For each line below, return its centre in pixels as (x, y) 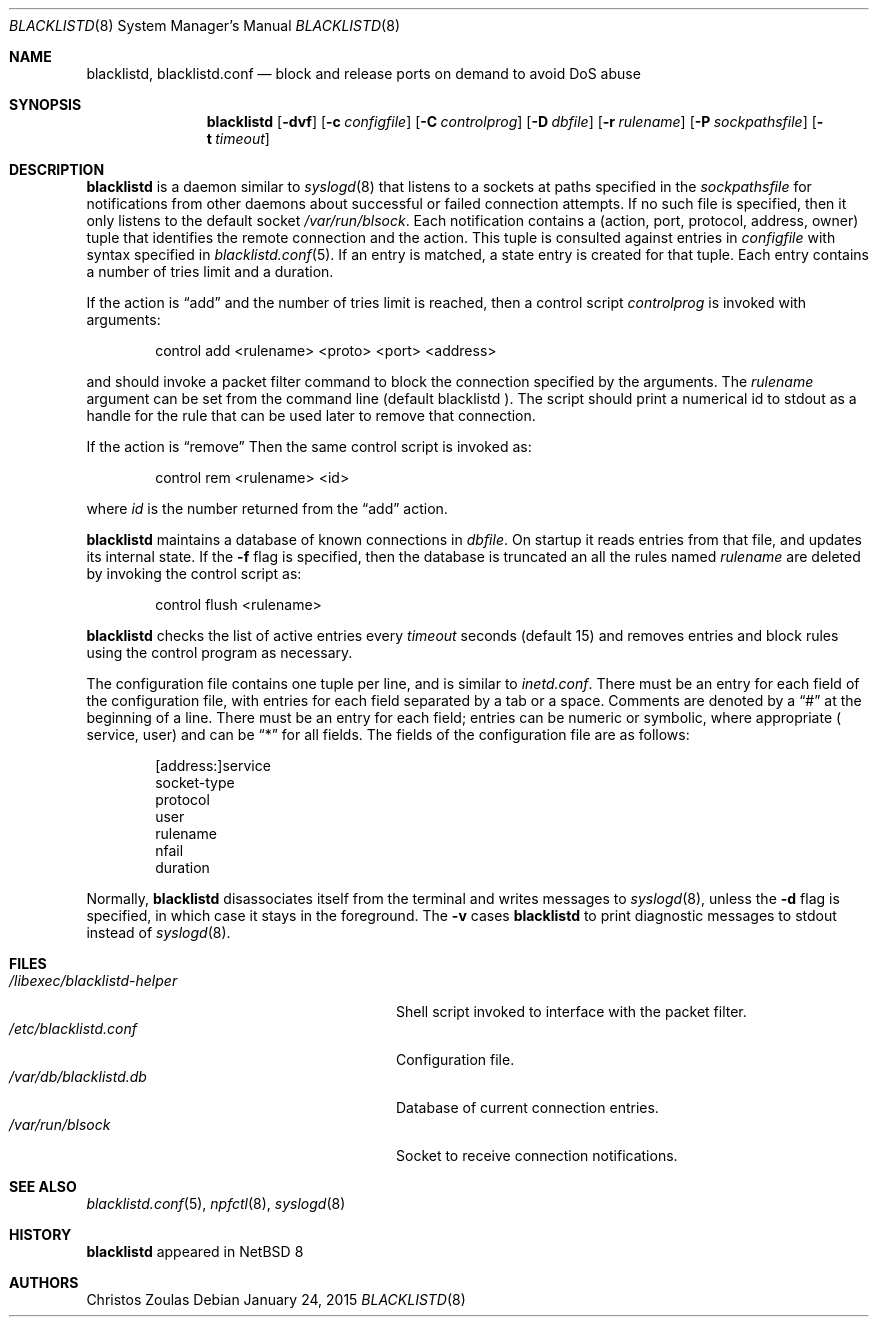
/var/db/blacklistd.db (78, 1076)
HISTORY (40, 1234)
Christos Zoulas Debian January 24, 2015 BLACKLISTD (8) (276, 1299)
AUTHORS (44, 1282)
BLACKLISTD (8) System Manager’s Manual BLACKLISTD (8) (204, 25)
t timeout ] (238, 138)
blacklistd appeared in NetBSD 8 (195, 1251)
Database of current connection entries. (527, 1107)
